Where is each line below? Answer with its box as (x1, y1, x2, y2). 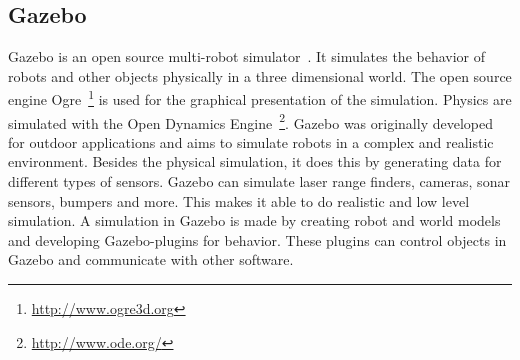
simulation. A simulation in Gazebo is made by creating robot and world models (8, 210, 501, 231)
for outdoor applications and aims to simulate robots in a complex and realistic (8, 131, 494, 152)
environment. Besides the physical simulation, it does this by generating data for (8, 151, 502, 172)
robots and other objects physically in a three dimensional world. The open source (8, 65, 512, 86)
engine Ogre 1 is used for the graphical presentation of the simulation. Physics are (8, 86, 512, 110)
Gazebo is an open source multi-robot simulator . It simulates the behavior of (8, 46, 486, 67)
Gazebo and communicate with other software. (8, 249, 294, 270)
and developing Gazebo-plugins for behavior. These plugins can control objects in (8, 229, 507, 250)
